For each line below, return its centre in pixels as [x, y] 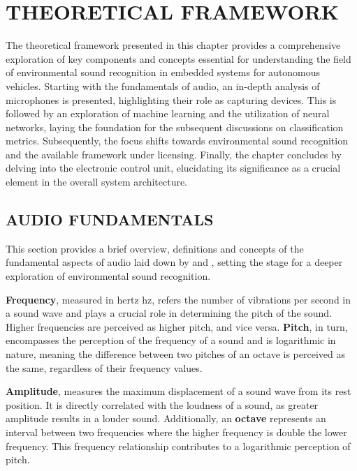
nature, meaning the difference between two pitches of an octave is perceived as [175, 354]
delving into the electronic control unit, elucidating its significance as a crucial [173, 168]
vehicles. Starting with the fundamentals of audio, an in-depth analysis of [163, 85]
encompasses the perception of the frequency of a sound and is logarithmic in [171, 340]
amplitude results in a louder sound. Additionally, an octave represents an [166, 418]
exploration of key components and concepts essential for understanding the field [178, 58]
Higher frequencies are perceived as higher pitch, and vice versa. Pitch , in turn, [177, 326]
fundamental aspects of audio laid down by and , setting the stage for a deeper [174, 262]
